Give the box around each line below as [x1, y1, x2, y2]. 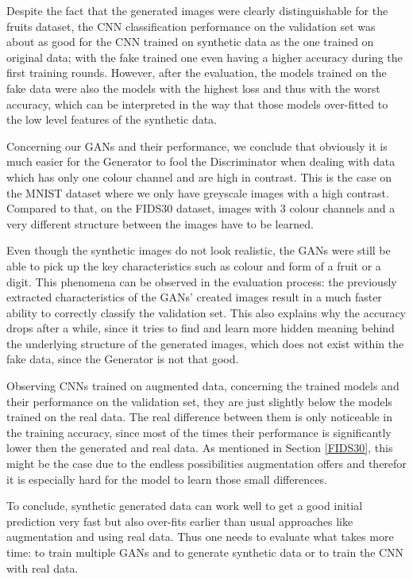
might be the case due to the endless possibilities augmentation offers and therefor [6, 455, 407, 472]
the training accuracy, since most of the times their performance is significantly [6, 424, 392, 440]
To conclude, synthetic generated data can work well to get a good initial [6, 497, 363, 514]
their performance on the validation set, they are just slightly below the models [6, 393, 392, 409]
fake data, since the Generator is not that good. [6, 351, 239, 367]
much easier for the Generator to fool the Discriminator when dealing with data [6, 153, 396, 170]
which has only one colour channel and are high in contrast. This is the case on [6, 168, 392, 185]
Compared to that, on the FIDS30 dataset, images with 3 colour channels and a [6, 200, 396, 217]
